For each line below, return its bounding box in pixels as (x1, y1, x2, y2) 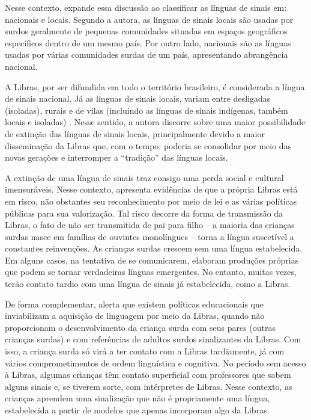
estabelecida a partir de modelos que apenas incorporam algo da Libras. (5, 404, 270, 416)
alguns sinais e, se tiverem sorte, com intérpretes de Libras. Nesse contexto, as (5, 380, 292, 392)
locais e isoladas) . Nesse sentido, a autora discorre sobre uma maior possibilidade (5, 116, 306, 128)
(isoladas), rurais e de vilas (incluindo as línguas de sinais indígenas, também (5, 103, 288, 116)
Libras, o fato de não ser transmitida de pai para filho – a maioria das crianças (5, 218, 295, 231)
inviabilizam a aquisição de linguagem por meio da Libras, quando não (5, 309, 265, 322)
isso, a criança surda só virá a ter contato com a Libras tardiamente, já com (5, 345, 285, 357)
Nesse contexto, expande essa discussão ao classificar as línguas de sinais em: (5, 1, 287, 13)
